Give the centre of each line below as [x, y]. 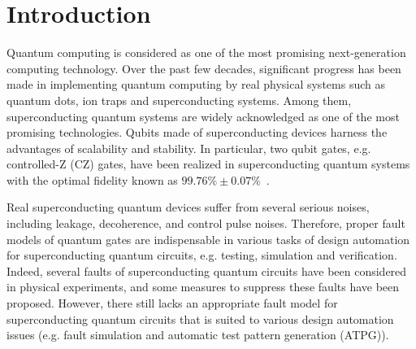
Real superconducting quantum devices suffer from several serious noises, [188, 207]
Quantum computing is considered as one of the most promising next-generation [206, 52]
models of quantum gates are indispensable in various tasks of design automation [208, 239]
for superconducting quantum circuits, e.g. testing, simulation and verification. [202, 255]
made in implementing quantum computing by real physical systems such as [196, 84]
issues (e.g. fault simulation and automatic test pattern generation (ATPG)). [198, 335]
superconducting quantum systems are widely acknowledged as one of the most [203, 116]
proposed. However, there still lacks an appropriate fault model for [172, 303]
